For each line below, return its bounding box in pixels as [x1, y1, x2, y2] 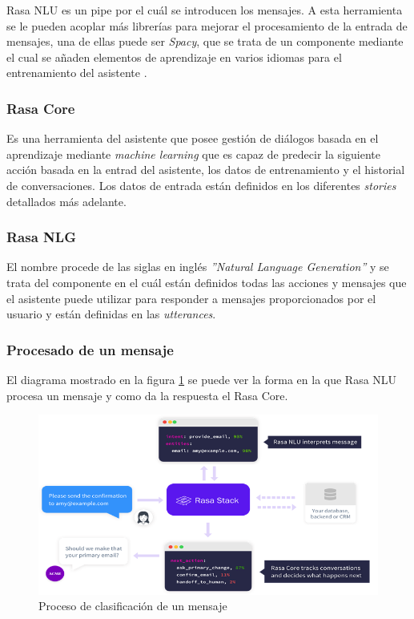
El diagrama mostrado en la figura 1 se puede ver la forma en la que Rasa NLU [6, 370, 397, 387]
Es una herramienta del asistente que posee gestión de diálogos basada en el [6, 130, 379, 147]
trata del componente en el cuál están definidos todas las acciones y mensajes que [6, 273, 407, 290]
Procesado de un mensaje [6, 339, 174, 359]
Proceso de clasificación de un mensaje [38, 597, 227, 614]
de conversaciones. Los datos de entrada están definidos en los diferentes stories [6, 176, 396, 193]
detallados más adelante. [6, 192, 127, 209]
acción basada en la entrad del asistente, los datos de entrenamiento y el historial [6, 161, 405, 178]
